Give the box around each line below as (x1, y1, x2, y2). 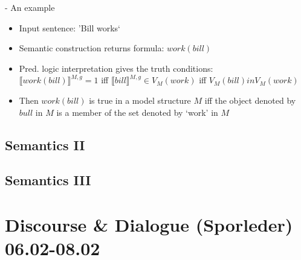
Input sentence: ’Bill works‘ (19, 21, 121, 34)
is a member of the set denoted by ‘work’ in (56, 106, 218, 118)
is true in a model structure (89, 94, 191, 106)
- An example (5, 1, 55, 13)
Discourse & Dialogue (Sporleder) (5, 212, 293, 236)
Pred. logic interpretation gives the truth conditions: (19, 62, 213, 74)
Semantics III (5, 171, 91, 189)
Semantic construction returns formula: (19, 42, 164, 54)
